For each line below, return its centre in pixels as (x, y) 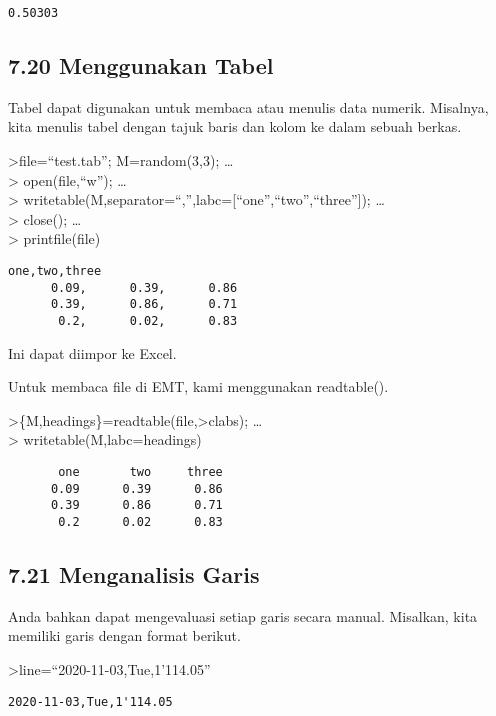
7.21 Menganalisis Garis (134, 574)
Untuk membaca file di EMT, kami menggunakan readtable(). (198, 386)
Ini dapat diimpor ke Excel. (92, 352)
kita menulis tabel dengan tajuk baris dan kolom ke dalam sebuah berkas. (235, 126)
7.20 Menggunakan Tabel (141, 65)
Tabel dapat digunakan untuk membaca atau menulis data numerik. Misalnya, (248, 106)
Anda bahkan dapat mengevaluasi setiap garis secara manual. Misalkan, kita (243, 615)
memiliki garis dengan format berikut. (124, 635)
